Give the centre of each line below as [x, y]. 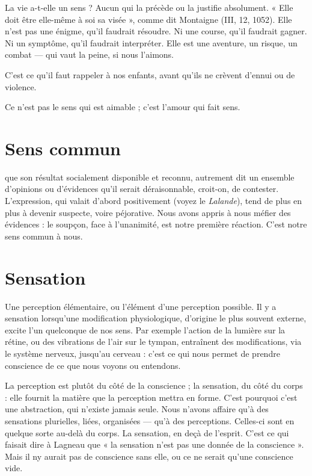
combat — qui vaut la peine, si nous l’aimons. [90, 54]
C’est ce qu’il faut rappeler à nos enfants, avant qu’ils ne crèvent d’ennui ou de [150, 74]
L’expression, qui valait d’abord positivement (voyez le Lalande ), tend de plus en [154, 201]
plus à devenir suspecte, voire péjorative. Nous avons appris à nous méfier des [148, 212]
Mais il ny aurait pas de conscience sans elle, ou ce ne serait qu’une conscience [149, 456]
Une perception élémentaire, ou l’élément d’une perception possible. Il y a [141, 306]
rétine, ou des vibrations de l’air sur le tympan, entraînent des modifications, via [153, 342]
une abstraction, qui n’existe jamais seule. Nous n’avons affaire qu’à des [137, 409]
